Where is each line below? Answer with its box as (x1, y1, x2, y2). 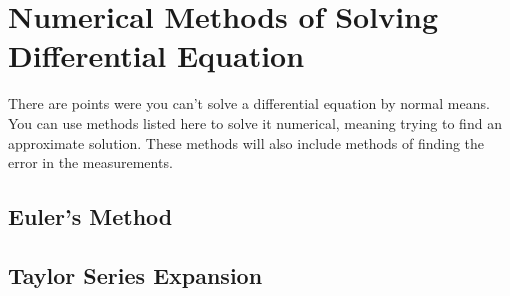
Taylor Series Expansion (8, 259, 263, 290)
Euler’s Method (8, 201, 173, 232)
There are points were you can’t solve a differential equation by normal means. (8, 93, 490, 114)
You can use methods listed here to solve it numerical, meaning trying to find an (8, 112, 502, 133)
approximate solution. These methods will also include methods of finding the (8, 132, 485, 153)
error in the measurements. (8, 152, 173, 173)
